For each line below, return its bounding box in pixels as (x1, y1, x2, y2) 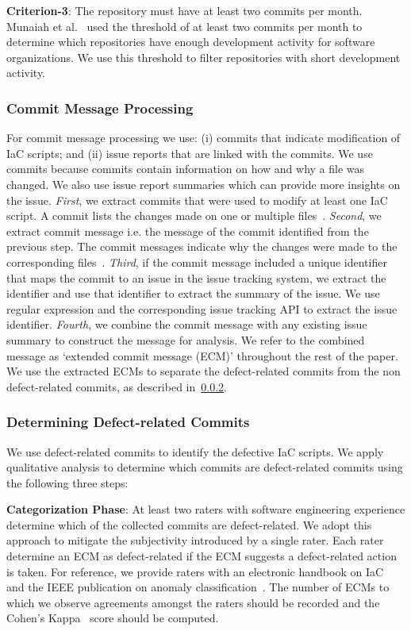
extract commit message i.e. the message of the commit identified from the (6, 222, 369, 239)
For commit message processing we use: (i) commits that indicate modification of (6, 129, 401, 146)
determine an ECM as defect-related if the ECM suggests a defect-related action (6, 548, 397, 564)
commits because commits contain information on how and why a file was (6, 160, 365, 177)
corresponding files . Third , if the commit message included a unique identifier (6, 253, 387, 270)
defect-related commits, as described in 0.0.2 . (6, 378, 227, 394)
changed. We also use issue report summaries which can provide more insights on (6, 175, 401, 192)
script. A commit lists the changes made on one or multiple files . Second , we (6, 207, 382, 224)
